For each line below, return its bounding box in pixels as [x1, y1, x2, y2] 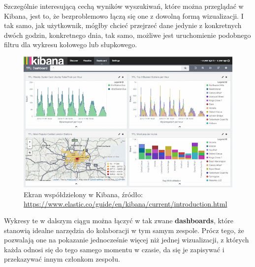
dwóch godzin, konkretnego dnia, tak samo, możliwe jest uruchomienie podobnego [4, 30, 251, 40]
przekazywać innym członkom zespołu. [4, 254, 120, 264]
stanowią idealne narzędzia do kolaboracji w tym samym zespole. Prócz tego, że [4, 225, 244, 235]
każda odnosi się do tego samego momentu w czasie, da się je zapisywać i [4, 244, 224, 254]
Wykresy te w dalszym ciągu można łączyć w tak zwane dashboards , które [4, 215, 233, 225]
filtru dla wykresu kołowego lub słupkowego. [4, 39, 137, 50]
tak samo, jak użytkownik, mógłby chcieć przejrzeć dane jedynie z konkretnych [4, 20, 242, 30]
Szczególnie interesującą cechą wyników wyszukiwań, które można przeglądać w [4, 1, 244, 11]
